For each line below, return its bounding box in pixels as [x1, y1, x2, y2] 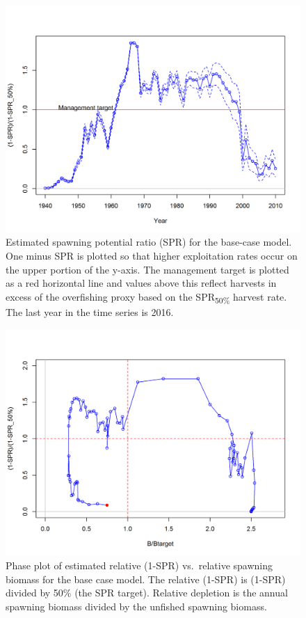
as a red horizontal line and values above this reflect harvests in [6, 276, 277, 290]
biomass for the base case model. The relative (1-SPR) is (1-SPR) [6, 571, 286, 586]
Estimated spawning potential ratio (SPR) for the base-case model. [6, 235, 292, 249]
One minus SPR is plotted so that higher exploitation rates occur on [6, 248, 298, 263]
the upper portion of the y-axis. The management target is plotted [6, 262, 289, 276]
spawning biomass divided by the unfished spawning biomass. [6, 599, 267, 613]
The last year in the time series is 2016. [6, 304, 174, 319]
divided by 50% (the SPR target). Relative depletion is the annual [6, 585, 288, 600]
